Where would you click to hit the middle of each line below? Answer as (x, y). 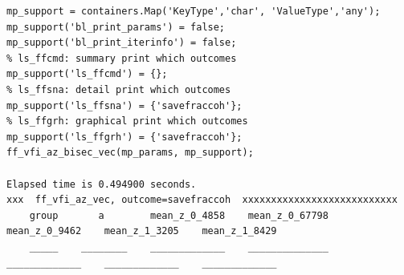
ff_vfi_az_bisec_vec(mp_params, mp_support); (130, 153)
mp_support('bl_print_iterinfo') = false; (122, 43)
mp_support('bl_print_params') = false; (116, 27)
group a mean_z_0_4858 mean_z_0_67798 (179, 215)
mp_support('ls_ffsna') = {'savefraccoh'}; (124, 105)
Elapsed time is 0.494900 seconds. (102, 184)
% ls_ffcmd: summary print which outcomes (122, 58)
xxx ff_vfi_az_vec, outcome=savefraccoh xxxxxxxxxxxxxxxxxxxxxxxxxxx (202, 200)
